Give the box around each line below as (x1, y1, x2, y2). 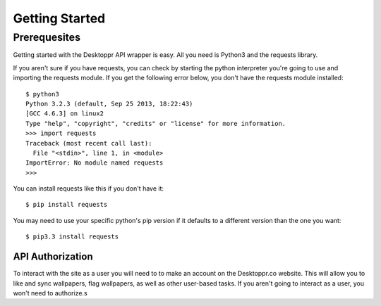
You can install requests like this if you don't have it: (13, 184, 164, 193)
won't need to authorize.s (13, 288, 87, 297)
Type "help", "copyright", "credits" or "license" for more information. (25, 120, 286, 127)
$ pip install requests (25, 200, 108, 209)
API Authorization (13, 250, 93, 263)
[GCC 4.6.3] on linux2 (25, 110, 104, 117)
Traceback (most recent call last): (25, 139, 152, 147)
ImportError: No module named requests (25, 159, 164, 167)
